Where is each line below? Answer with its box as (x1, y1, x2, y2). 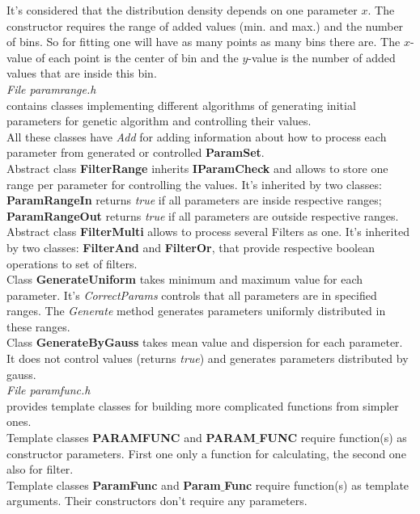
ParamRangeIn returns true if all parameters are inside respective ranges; (6, 192, 382, 209)
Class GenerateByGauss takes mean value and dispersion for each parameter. (6, 334, 403, 351)
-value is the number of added (248, 48, 396, 65)
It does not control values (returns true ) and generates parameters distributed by (6, 350, 409, 367)
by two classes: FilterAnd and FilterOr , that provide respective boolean (6, 238, 375, 255)
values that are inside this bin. (6, 65, 157, 82)
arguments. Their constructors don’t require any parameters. (6, 492, 308, 509)
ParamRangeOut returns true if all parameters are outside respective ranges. (6, 207, 399, 224)
